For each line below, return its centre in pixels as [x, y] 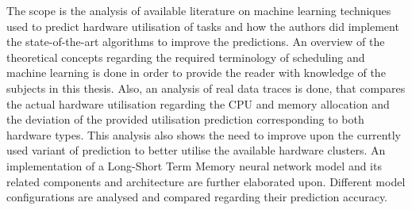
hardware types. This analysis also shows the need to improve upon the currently [204, 134]
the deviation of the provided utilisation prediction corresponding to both [185, 119]
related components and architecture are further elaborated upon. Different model [206, 181]
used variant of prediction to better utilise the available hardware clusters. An [196, 150]
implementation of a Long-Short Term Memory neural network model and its [194, 165]
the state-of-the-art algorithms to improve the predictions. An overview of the [196, 42]
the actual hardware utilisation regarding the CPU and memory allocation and [198, 103]
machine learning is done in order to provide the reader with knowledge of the [196, 73]
